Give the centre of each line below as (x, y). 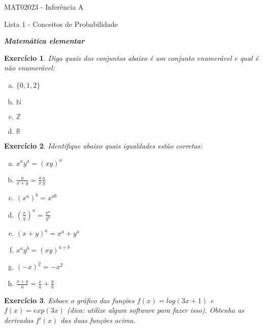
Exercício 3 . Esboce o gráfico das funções (69, 300)
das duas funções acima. (98, 320)
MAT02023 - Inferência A (44, 7)
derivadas (19, 320)
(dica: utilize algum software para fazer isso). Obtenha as (156, 310)
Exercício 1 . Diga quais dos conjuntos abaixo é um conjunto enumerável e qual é (131, 58)
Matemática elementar (44, 41)
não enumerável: (30, 68)
